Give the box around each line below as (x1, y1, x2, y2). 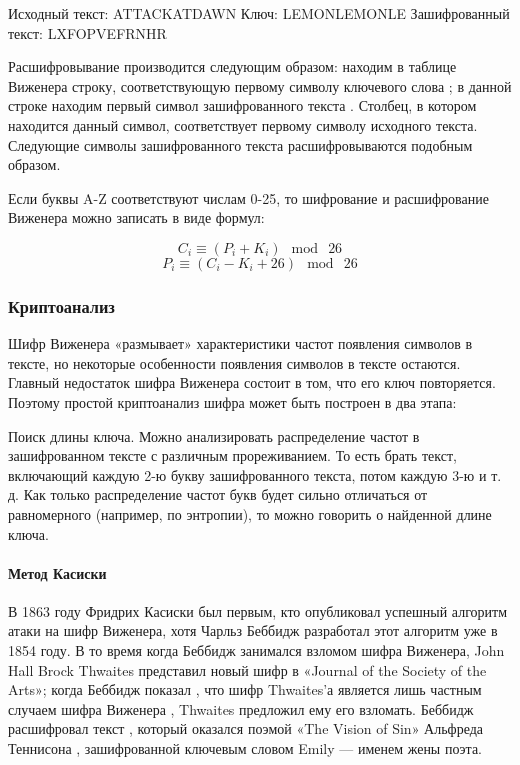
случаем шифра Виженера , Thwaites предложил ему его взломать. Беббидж (8, 698, 474, 719)
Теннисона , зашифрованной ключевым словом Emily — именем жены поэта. (8, 738, 483, 759)
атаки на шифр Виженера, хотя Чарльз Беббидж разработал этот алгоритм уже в (8, 620, 498, 641)
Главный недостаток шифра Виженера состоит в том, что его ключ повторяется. (8, 372, 496, 393)
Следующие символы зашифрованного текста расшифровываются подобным (8, 134, 473, 155)
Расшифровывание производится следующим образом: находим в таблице (8, 56, 457, 77)
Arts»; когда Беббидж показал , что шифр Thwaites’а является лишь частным (8, 679, 482, 700)
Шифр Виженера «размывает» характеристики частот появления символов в (8, 333, 473, 354)
